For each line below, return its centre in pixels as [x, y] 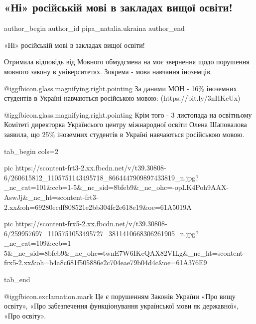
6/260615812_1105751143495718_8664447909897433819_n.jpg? [101, 177]
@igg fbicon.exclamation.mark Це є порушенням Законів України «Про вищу [120, 296]
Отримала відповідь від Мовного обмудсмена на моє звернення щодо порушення [127, 62]
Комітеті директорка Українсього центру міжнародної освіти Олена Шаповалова [126, 124]
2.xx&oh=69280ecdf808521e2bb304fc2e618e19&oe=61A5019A [98, 207]
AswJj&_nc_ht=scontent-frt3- [51, 197]
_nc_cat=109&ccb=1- [39, 243]
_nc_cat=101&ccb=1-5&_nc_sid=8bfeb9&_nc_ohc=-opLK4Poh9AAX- [117, 187]
